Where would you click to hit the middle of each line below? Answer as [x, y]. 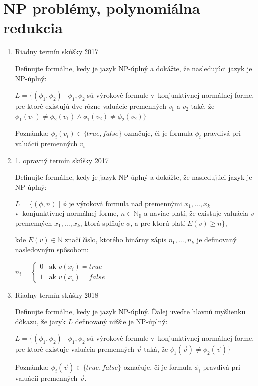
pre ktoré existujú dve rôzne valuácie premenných [90, 106]
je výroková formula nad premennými [126, 203]
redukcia [33, 28]
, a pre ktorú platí [158, 223]
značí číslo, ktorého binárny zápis [115, 240]
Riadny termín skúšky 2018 [57, 294]
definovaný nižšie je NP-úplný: [121, 321]
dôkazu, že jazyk [40, 321]
